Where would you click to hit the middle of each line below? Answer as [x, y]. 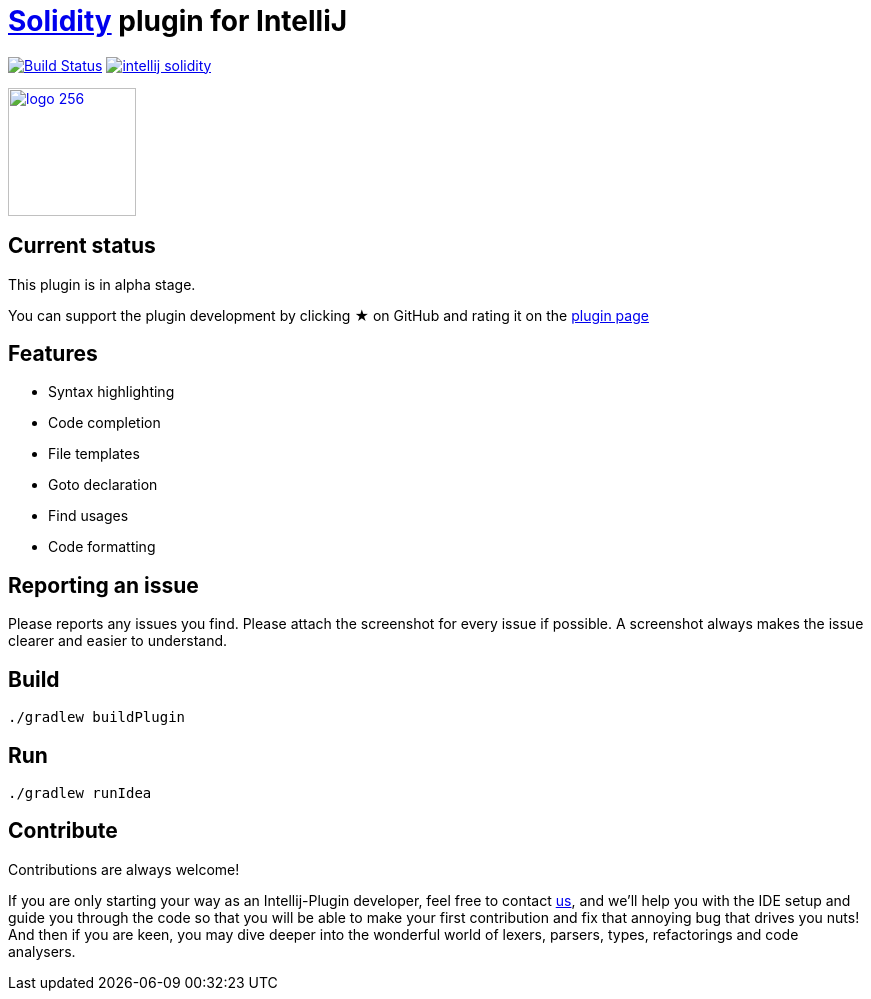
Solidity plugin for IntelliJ [178, 21]
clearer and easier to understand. [118, 641]
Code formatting [102, 547]
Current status [82, 246]
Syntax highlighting [111, 392]
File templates [94, 454]
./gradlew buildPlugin [97, 717]
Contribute [63, 831]
